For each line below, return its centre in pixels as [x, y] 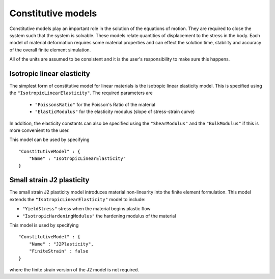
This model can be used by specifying [49, 139]
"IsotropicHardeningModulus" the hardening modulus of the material [99, 216]
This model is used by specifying [44, 225]
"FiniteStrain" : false [59, 251]
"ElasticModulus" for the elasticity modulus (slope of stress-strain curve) [115, 111]
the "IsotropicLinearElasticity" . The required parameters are [81, 93]
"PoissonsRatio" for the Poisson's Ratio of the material [95, 104]
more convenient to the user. [39, 130]
